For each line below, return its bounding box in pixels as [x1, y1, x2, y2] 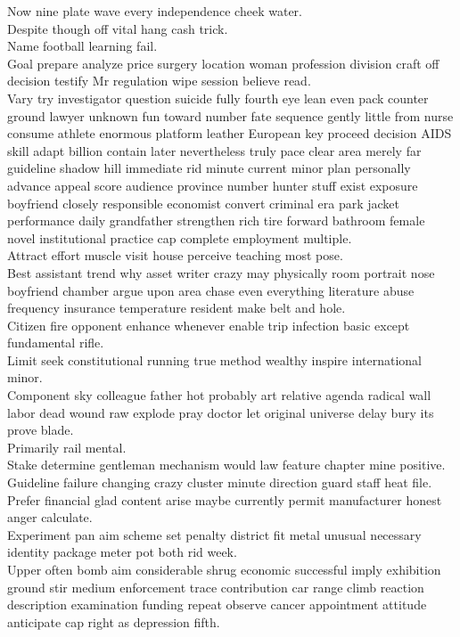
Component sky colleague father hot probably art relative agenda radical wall [7, 386, 431, 404]
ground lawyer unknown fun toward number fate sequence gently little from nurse [7, 106, 454, 125]
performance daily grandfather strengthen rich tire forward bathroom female [7, 211, 425, 230]
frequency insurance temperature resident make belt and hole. [7, 298, 346, 317]
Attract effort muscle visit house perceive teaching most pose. [7, 246, 343, 265]
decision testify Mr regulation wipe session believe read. [7, 71, 311, 90]
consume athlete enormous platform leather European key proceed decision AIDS [7, 124, 452, 143]
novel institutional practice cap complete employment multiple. [7, 228, 352, 247]
